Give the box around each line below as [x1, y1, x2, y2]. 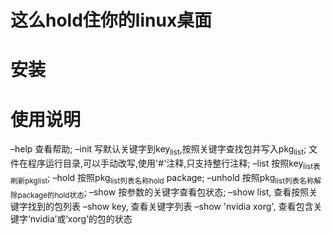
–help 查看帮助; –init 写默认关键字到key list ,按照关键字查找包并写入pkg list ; [10, 143, 307, 158]
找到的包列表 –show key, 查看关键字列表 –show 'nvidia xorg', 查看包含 [27, 200, 314, 212]
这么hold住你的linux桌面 [10, 9, 213, 32]
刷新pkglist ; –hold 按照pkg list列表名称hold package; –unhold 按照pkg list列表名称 [10, 171, 315, 186]
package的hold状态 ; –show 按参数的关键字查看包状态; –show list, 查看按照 [17, 186, 310, 200]
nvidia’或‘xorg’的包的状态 [29, 212, 133, 225]
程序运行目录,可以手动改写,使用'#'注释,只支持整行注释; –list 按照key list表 [27, 157, 321, 171]
